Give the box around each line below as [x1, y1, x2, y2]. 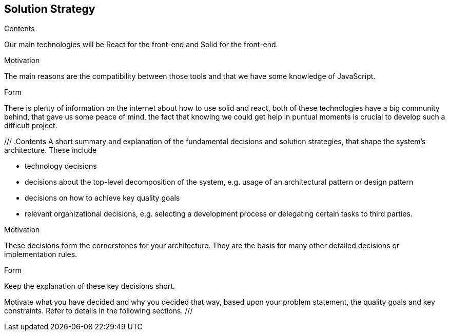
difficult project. [4, 121, 57, 130]
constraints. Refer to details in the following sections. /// [4, 306, 193, 316]
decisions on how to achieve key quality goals [25, 193, 180, 203]
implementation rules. [4, 250, 77, 259]
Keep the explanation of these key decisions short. [4, 282, 175, 291]
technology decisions [25, 162, 97, 171]
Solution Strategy [4, 3, 95, 15]
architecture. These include [4, 146, 97, 155]
